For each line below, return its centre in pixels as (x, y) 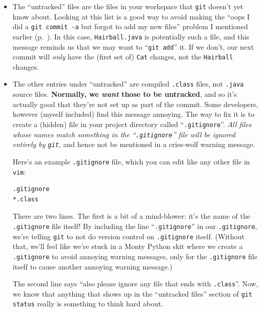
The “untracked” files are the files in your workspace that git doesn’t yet (128, 6)
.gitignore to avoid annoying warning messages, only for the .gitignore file (135, 256)
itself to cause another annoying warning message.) (93, 266)
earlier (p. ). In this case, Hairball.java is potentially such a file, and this (131, 36)
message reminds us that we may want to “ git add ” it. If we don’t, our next (133, 46)
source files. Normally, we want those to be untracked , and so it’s (125, 94)
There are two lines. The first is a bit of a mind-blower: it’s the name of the (131, 216)
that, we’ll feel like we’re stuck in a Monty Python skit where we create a (128, 246)
